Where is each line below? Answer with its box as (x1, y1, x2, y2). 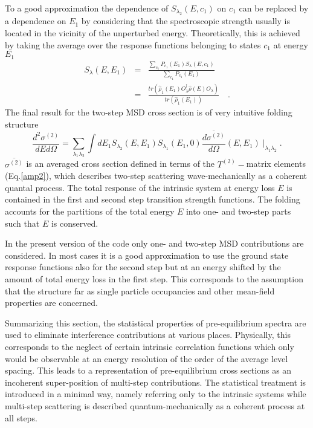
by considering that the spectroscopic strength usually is (81, 15, 291, 27)
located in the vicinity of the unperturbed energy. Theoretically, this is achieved (5, 27, 300, 39)
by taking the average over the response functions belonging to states (5, 38, 261, 51)
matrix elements (246, 157, 306, 170)
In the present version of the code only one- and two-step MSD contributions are (5, 237, 304, 250)
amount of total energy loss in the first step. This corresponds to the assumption (5, 273, 303, 285)
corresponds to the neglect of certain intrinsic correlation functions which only (5, 340, 294, 353)
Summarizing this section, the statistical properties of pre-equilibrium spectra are (5, 316, 306, 329)
